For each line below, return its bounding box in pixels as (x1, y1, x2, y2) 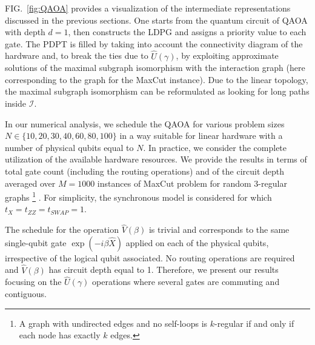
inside (5, 96, 27, 109)
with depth (5, 25, 45, 38)
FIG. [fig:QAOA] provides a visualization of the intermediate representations (5, 2, 291, 14)
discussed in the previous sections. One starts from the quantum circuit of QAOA (5, 13, 308, 26)
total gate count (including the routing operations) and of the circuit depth (5, 164, 285, 177)
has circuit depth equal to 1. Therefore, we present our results (48, 263, 279, 276)
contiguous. (5, 287, 47, 300)
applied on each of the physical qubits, (125, 236, 269, 249)
